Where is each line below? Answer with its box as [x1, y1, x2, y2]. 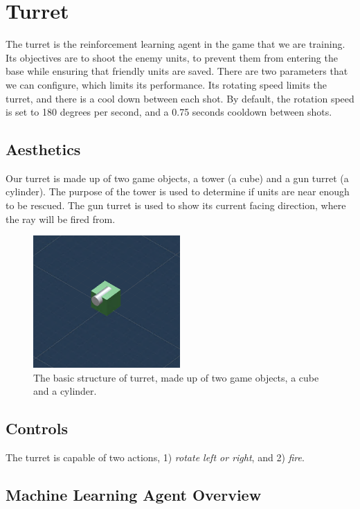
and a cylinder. [33, 384, 97, 398]
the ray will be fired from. [6, 211, 116, 226]
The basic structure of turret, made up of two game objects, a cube [33, 370, 319, 384]
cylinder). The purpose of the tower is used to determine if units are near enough [6, 184, 350, 199]
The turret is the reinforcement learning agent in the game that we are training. [6, 37, 345, 51]
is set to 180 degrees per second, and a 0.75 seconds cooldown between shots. [6, 105, 332, 119]
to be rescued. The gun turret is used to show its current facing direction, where [6, 198, 346, 213]
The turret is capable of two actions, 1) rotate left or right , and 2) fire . [6, 450, 305, 465]
